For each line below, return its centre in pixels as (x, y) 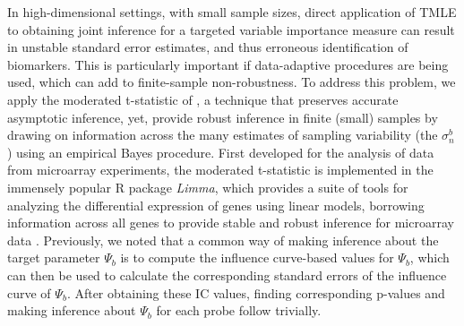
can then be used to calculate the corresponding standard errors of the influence (227, 275)
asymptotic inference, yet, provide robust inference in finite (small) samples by (223, 117)
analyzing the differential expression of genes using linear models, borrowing (216, 205)
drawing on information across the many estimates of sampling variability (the (223, 135)
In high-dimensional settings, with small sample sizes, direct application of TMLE (232, 12)
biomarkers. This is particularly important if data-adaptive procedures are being (228, 64)
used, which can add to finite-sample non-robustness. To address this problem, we (232, 82)
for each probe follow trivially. (239, 310)
